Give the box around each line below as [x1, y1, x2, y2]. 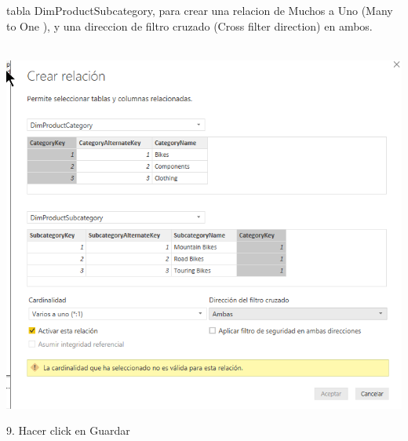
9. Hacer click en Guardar [6, 422, 130, 439]
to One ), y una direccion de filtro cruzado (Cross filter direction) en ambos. [6, 17, 373, 34]
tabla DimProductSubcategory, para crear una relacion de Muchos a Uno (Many [6, 2, 393, 18]
